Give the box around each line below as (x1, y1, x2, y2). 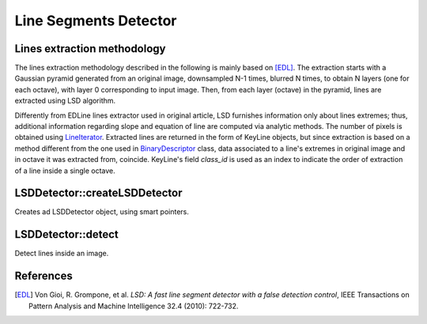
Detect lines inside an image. (14, 249, 109, 258)
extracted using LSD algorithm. (14, 96, 116, 106)
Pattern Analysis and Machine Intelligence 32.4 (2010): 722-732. (28, 301, 239, 311)
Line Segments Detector (14, 12, 177, 29)
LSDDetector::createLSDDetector (14, 186, 183, 200)
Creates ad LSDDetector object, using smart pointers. (14, 207, 190, 217)
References (14, 269, 73, 283)
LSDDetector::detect (14, 228, 119, 241)
